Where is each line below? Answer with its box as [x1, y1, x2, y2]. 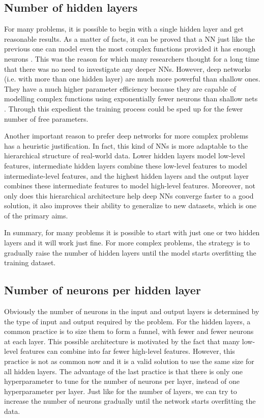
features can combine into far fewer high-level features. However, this [20, 346, 235, 356]
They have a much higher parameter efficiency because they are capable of [4, 83, 236, 94]
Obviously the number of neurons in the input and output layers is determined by [4, 306, 259, 317]
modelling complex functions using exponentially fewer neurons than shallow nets [4, 93, 258, 104]
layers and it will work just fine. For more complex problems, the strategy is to [4, 237, 250, 248]
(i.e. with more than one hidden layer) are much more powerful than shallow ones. [4, 73, 260, 84]
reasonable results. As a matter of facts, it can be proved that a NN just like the [4, 33, 255, 44]
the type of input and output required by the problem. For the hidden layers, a [4, 316, 251, 326]
